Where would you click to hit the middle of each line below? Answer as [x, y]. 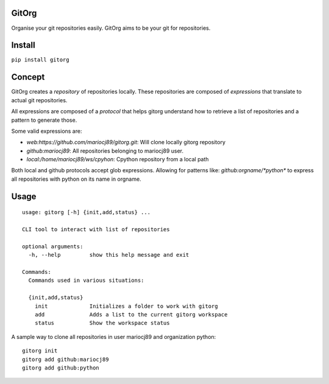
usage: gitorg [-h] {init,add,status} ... [87, 212]
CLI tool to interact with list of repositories [96, 229]
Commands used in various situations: [86, 281]
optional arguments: [53, 246]
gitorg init [40, 351]
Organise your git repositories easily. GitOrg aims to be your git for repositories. [111, 28]
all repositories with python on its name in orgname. [76, 179]
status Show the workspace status [102, 323]
